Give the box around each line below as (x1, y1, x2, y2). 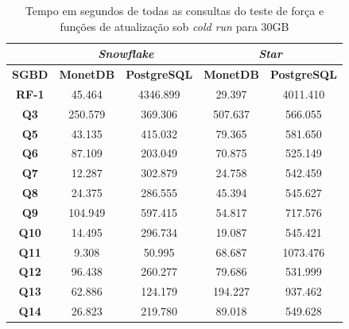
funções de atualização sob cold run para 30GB (60, 17, 289, 34)
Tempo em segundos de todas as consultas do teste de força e (25, 2, 324, 18)
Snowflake (98, 45, 154, 62)
